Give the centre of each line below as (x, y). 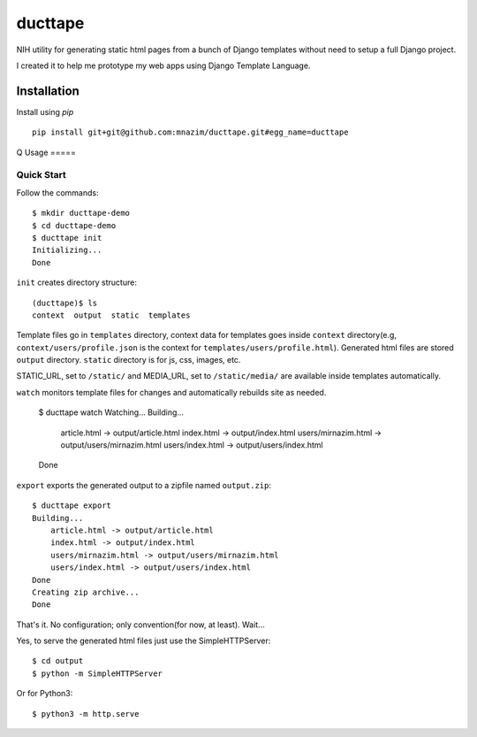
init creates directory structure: (76, 282)
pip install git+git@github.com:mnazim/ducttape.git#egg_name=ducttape (190, 132)
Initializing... (67, 250)
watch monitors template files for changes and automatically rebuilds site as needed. (171, 392)
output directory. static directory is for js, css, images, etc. (129, 360)
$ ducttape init (67, 238)
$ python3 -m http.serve (86, 714)
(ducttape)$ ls (65, 303)
